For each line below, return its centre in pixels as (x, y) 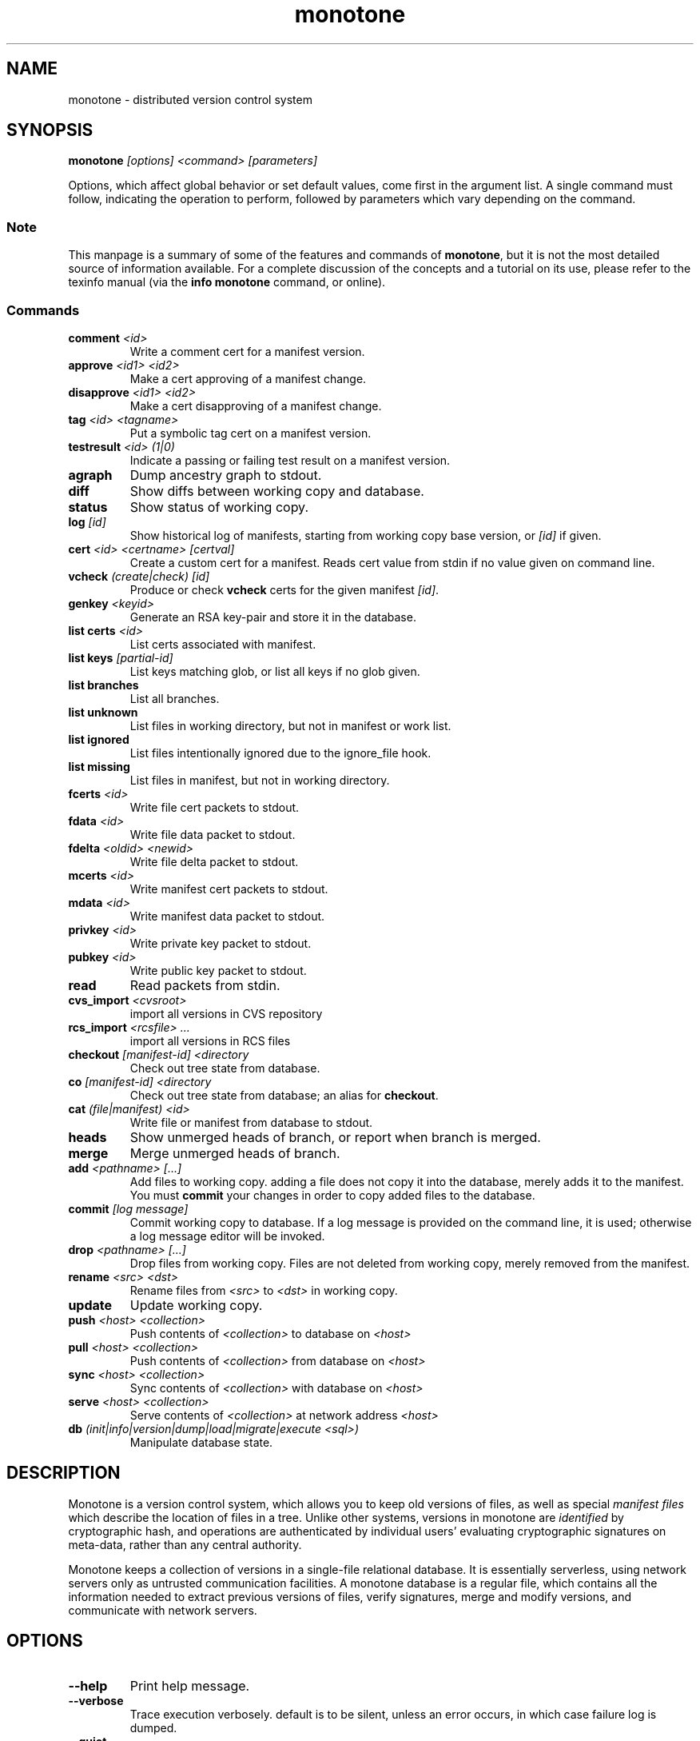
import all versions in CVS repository (226, 1013)
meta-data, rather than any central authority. (185, 1544)
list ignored (99, 739)
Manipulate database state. (201, 1442)
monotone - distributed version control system (190, 99)
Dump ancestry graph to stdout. (226, 475)
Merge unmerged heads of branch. (235, 1153)
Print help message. (190, 1685)
